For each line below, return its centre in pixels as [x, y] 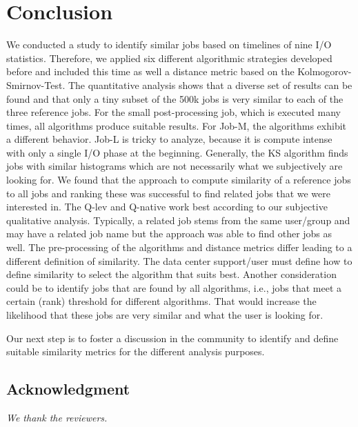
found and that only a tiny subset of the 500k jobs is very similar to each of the [175, 98]
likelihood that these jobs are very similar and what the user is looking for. [165, 315]
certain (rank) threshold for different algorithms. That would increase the [161, 301]
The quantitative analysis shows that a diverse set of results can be [210, 85]
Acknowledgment [68, 389]
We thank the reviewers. [57, 417]
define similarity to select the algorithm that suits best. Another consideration [171, 274]
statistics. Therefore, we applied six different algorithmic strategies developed [169, 58]
